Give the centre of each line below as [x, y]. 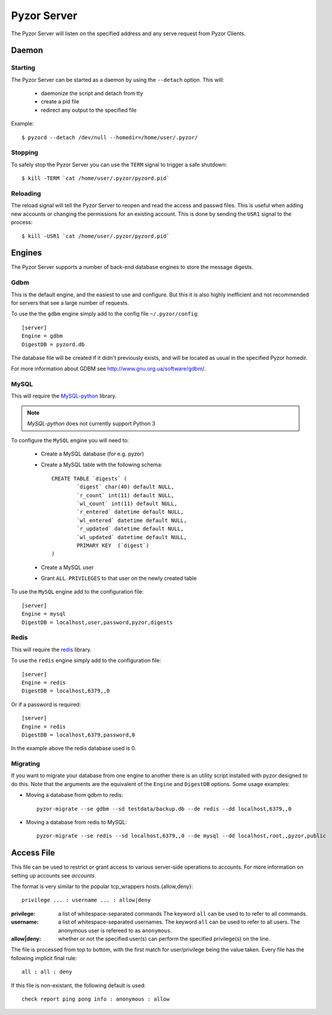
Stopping [25, 152]
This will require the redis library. [51, 649]
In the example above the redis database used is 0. [74, 748]
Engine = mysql [44, 614]
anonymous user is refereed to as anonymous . [115, 930]
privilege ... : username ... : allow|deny [86, 900]
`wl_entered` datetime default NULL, [132, 520]
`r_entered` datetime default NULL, [130, 512]
